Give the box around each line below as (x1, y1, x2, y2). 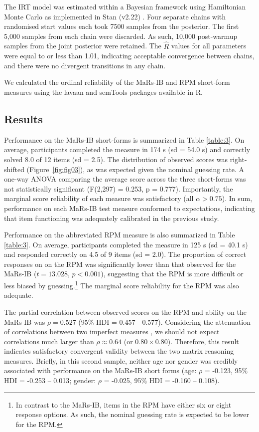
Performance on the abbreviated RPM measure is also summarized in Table (4, 229, 235, 240)
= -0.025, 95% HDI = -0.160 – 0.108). (104, 375, 220, 386)
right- (230, 154, 247, 164)
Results (4, 111, 43, 126)
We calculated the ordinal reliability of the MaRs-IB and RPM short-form (4, 77, 230, 87)
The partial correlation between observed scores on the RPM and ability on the (4, 306, 247, 317)
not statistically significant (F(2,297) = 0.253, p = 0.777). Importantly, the (4, 183, 233, 194)
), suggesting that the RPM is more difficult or (101, 268, 244, 279)
